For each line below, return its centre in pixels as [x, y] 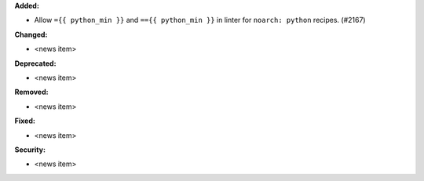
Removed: [31, 92]
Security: [30, 150]
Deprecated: [35, 63]
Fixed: [25, 121]
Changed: [31, 34]
